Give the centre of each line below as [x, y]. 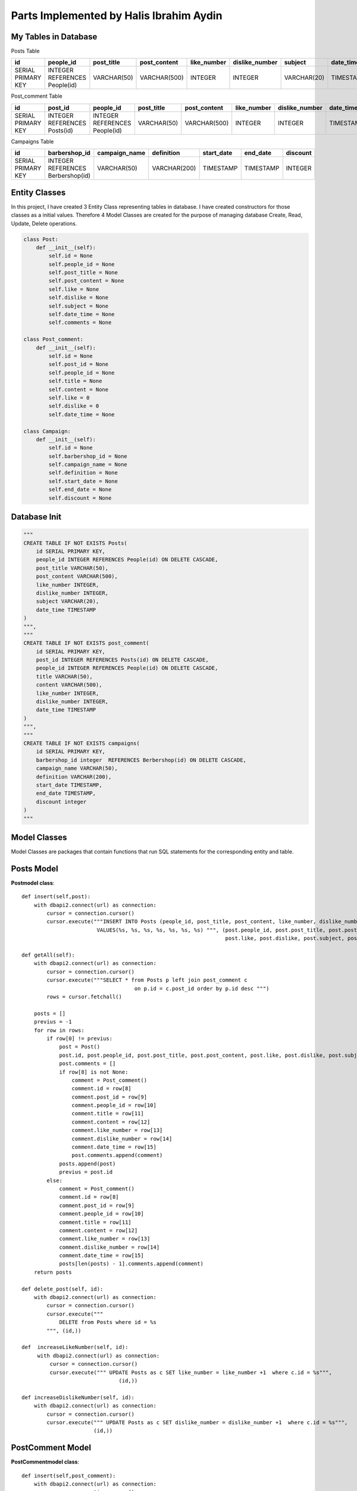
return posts [53, 1272]
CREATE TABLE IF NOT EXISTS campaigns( [82, 743]
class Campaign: [47, 431]
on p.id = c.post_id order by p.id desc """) [202, 988]
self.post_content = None [86, 281]
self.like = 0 [69, 398]
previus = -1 [53, 1022]
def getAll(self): [48, 955]
